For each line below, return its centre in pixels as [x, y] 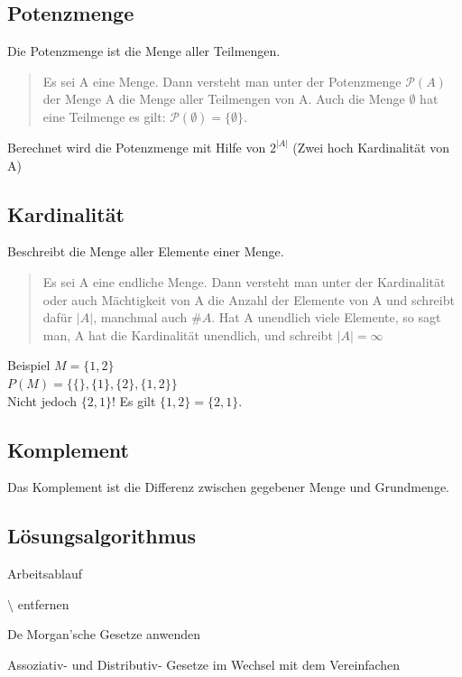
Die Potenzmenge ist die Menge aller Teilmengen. [144, 51]
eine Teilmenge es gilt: [104, 116]
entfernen [43, 603]
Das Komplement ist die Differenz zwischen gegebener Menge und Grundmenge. [229, 487]
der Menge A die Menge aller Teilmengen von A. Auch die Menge [224, 99]
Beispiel [29, 365]
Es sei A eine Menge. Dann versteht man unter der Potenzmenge [222, 81]
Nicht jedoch [42, 400]
